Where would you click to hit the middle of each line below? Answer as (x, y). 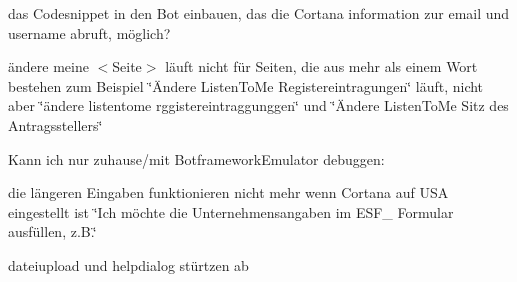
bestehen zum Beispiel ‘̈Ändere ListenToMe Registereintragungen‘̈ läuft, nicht (246, 85)
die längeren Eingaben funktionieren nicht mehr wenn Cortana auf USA (228, 192)
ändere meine (48, 66)
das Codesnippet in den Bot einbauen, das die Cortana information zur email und (259, 13)
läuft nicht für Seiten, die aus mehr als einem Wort (321, 66)
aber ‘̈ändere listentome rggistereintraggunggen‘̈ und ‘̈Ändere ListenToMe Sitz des (258, 105)
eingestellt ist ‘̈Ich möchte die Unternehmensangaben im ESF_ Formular (231, 211)
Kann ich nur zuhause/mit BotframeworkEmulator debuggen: (196, 158)
